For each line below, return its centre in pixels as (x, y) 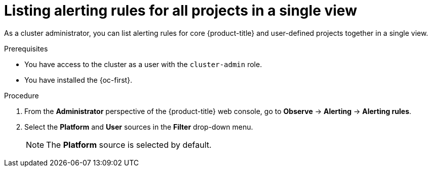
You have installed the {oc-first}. (78, 80)
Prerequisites (26, 48)
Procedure (22, 95)
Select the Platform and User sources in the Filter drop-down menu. (139, 127)
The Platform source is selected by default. (129, 145)
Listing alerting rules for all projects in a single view (181, 11)
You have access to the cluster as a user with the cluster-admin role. (143, 64)
